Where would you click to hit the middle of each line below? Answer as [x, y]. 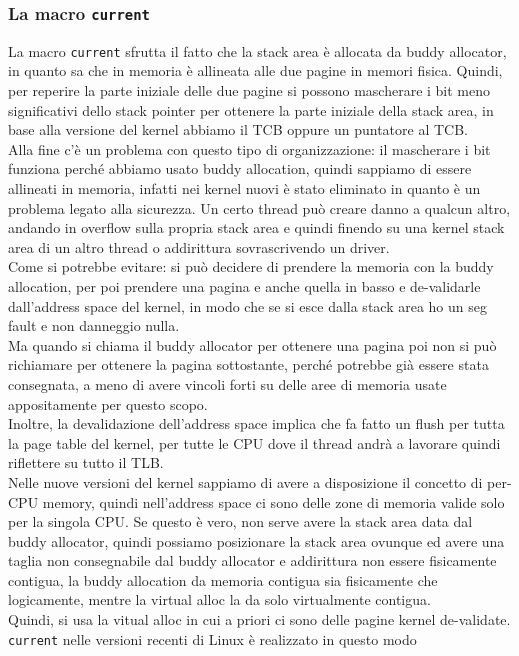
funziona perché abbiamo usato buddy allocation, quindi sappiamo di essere [240, 168]
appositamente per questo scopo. [108, 403]
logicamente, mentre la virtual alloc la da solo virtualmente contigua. [219, 599]
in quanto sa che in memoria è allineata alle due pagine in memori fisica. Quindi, [255, 70]
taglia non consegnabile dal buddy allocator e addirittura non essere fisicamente [252, 560]
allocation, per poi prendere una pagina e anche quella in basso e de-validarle [244, 285]
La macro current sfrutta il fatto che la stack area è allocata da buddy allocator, [257, 50]
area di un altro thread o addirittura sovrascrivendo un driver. [199, 246]
